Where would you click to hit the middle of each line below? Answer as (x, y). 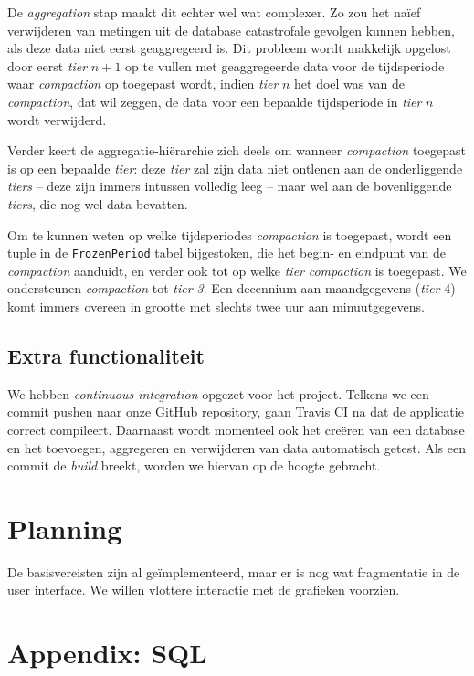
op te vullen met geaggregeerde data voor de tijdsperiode (285, 65)
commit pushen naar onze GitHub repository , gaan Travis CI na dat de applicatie (236, 412)
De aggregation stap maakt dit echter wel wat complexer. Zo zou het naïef (214, 12)
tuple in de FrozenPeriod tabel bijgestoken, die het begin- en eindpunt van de (226, 253)
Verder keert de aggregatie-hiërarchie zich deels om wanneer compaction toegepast (237, 150)
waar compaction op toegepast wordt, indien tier (143, 84)
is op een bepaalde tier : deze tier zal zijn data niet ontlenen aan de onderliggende (235, 168)
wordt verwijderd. (57, 119)
